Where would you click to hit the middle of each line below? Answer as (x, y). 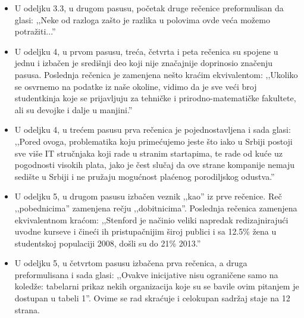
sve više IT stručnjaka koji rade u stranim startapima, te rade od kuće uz (148, 153)
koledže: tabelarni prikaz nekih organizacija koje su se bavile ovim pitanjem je (157, 286)
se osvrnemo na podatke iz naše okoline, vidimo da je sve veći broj (136, 86)
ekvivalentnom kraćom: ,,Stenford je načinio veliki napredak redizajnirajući (151, 219)
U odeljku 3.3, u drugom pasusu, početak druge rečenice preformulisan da (149, 8)
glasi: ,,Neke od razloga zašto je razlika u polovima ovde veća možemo (142, 19)
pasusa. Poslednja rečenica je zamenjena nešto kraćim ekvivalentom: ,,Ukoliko (156, 74)
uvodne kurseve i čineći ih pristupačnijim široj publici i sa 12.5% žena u (145, 231)
